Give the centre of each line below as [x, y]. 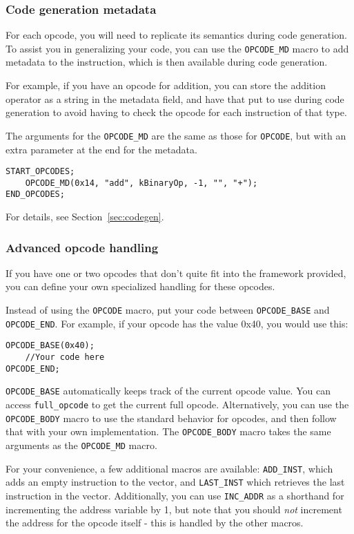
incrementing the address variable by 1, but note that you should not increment [174, 509]
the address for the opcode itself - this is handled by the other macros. [155, 523]
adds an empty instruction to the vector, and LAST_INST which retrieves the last [175, 482]
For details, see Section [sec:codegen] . [85, 217]
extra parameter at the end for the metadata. [101, 149]
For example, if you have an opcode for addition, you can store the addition [166, 85]
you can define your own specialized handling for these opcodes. [140, 286]
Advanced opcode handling [82, 247]
